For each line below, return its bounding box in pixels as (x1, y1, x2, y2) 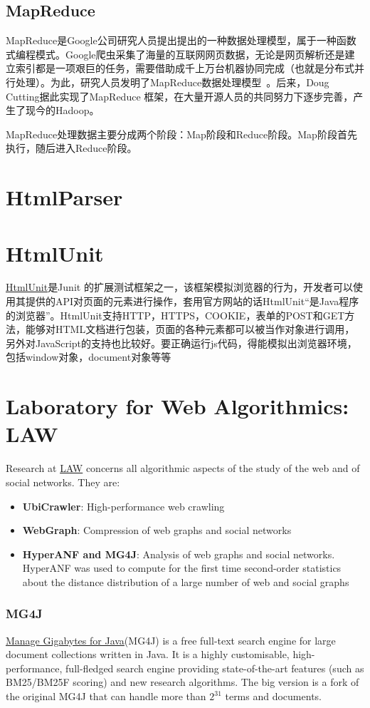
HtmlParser (6, 183, 123, 212)
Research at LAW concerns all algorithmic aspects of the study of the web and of (6, 461, 360, 476)
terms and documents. (225, 689, 322, 704)
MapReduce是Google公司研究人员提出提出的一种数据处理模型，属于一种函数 (6, 33, 356, 48)
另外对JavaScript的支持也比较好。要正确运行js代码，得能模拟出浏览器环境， (6, 335, 357, 350)
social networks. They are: (6, 474, 120, 489)
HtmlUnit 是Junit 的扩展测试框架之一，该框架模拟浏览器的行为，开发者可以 (6, 279, 353, 294)
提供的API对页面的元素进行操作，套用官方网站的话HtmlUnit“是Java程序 (25, 294, 359, 309)
